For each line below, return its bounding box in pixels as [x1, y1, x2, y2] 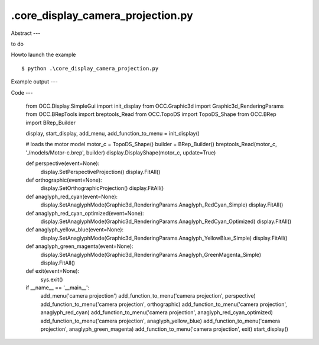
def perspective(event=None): [25, 160, 100, 167]
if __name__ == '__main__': [25, 284, 90, 291]
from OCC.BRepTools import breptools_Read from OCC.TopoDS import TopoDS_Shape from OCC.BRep [25, 111, 277, 118]
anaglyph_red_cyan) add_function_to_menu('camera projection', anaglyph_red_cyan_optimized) [40, 309, 273, 316]
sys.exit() [40, 276, 63, 283]
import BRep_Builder [25, 119, 76, 126]
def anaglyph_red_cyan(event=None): [25, 193, 118, 200]
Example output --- [11, 78, 58, 85]
